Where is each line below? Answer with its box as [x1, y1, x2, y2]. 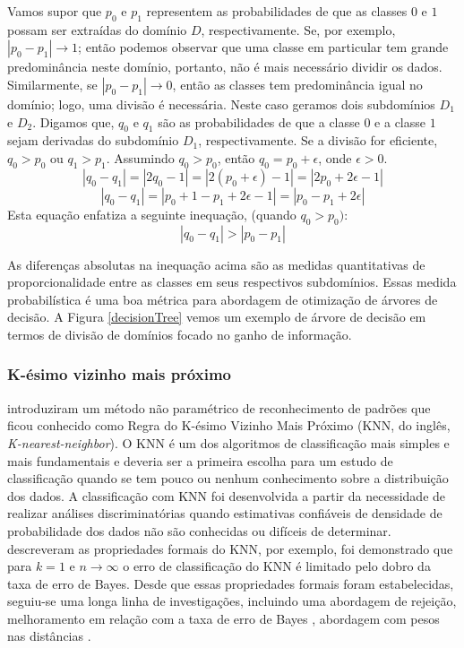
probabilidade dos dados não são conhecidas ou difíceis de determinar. [7, 521, 391, 540]
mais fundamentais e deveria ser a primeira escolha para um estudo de [7, 451, 393, 470]
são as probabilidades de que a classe [158, 112, 360, 131]
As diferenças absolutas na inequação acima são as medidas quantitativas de [7, 255, 425, 273]
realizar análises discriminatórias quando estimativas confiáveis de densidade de [7, 504, 443, 523]
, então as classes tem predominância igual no [172, 74, 423, 93]
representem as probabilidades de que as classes [146, 2, 408, 20]
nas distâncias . [7, 626, 91, 645]
